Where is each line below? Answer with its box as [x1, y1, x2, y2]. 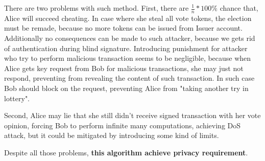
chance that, [220, 3, 258, 13]
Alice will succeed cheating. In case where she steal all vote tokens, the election [4, 12, 252, 23]
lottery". [4, 93, 30, 103]
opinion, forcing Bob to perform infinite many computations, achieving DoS [4, 120, 241, 130]
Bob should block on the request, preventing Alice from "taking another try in [4, 82, 249, 93]
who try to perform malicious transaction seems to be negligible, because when [4, 53, 251, 63]
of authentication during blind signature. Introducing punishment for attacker [4, 42, 248, 53]
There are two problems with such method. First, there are [4, 3, 189, 13]
